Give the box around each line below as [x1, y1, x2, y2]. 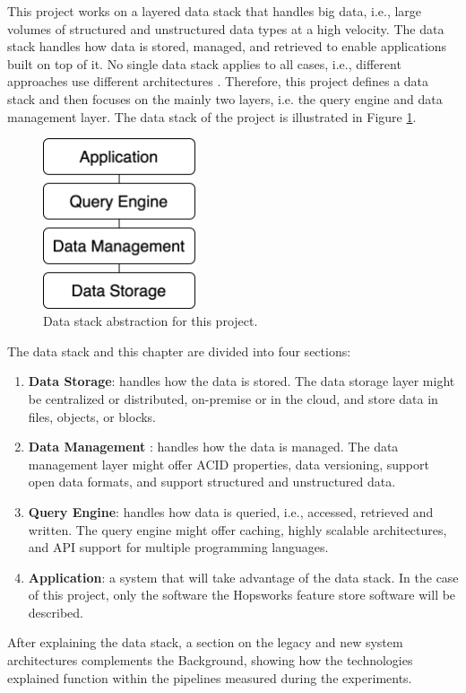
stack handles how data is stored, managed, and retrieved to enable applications [7, 37, 447, 56]
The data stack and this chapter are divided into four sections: [7, 341, 351, 360]
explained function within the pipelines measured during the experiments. [7, 668, 412, 687]
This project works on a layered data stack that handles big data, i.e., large [7, 2, 422, 20]
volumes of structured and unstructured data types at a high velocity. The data [7, 19, 444, 38]
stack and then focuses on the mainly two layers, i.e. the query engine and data [7, 89, 443, 108]
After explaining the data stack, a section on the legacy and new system [7, 633, 403, 652]
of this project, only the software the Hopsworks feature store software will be [28, 585, 456, 604]
